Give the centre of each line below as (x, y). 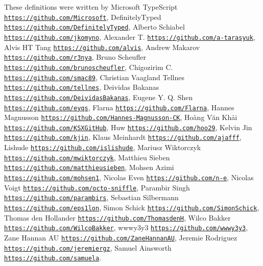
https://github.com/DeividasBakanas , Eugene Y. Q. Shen (99, 97)
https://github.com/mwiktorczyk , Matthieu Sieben (87, 157)
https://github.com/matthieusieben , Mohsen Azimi (89, 167)
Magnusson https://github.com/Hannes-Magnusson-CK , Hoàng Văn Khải (121, 117)
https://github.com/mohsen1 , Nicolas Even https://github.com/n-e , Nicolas (129, 177)
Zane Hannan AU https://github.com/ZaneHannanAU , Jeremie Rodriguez (121, 238)
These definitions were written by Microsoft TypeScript (91, 7)
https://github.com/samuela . (53, 258)
